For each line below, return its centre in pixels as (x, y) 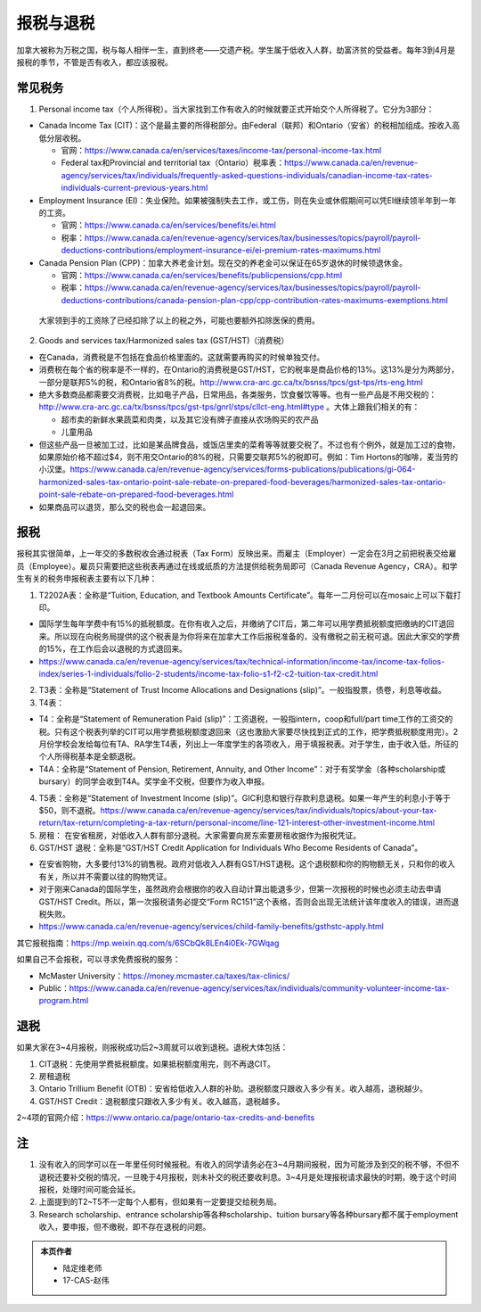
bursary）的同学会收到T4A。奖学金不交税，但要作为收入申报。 (154, 781)
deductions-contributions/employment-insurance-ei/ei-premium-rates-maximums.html (221, 251)
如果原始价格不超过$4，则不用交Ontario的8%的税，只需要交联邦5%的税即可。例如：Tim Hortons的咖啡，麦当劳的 (249, 457)
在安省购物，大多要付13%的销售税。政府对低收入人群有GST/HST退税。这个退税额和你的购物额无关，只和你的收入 (247, 864)
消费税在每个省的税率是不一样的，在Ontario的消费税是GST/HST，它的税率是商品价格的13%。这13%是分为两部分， (249, 369)
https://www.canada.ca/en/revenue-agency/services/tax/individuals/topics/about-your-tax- (269, 810)
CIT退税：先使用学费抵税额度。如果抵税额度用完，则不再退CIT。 (157, 1064)
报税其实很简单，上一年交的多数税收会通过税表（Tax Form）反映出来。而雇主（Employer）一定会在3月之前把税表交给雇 (236, 554)
